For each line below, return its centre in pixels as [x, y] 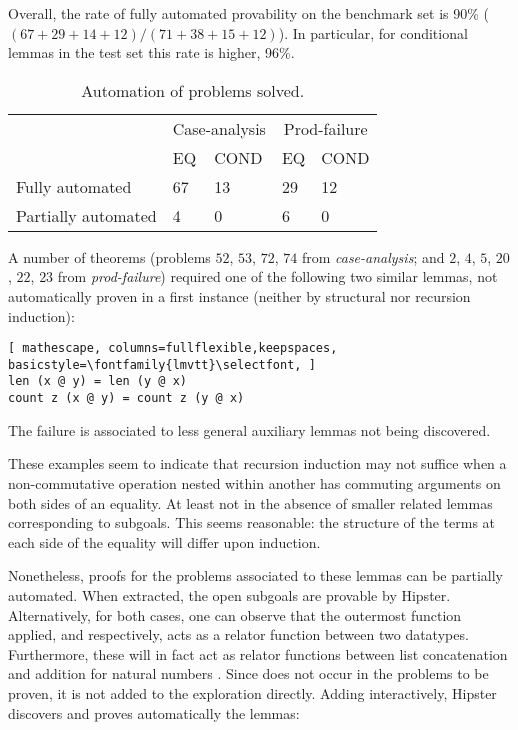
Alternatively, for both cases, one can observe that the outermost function [235, 614]
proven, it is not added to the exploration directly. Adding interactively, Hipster [252, 692]
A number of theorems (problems [109, 256]
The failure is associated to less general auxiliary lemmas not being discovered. [249, 429]
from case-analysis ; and [373, 256]
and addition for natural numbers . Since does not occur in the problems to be [248, 673]
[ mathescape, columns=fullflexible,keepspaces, [173, 348]
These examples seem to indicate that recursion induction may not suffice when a [257, 463]
